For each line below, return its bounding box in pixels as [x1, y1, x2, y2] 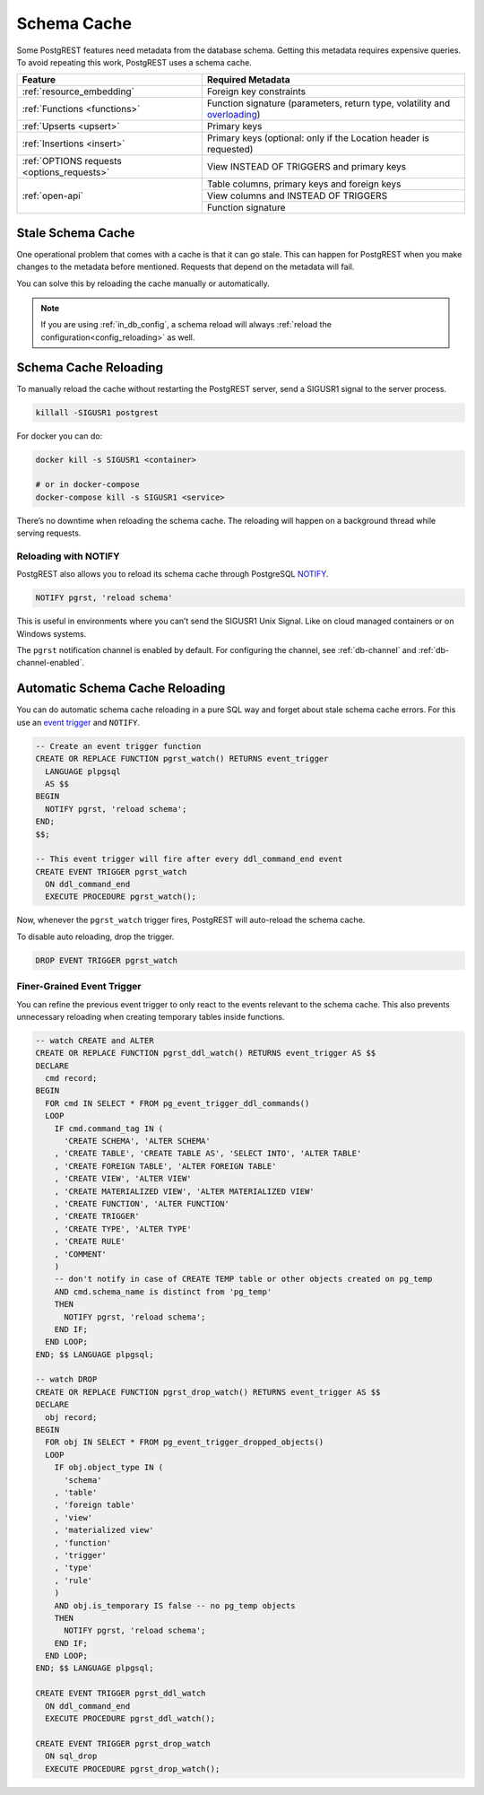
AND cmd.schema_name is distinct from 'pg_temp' [54, 1286, 272, 1296]
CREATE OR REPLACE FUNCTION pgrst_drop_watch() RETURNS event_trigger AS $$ [35, 1387, 381, 1397]
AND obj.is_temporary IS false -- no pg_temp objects [54, 1600, 296, 1610]
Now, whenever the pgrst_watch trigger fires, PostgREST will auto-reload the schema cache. [16, 915, 366, 926]
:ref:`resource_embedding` [22, 85, 134, 98]
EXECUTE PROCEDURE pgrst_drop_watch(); [45, 1764, 220, 1773]
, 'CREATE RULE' [54, 1236, 125, 1247]
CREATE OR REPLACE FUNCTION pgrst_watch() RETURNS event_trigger [35, 754, 329, 764]
